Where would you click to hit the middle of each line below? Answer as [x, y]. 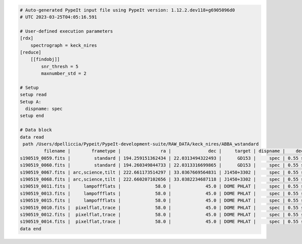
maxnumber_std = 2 [64, 74]
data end [31, 229]
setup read [33, 95]
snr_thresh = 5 [60, 66]
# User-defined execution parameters [66, 31]
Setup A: [31, 102]
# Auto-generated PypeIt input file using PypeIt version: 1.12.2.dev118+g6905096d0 [127, 10]
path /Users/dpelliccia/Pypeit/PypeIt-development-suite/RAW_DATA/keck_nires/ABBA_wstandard [141, 144]
